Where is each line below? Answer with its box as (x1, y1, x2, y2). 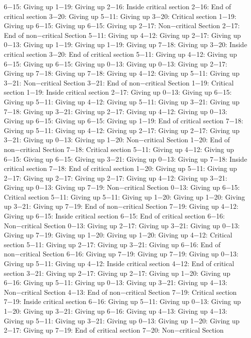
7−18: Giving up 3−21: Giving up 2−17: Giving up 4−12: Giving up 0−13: (4, 106, 227, 116)
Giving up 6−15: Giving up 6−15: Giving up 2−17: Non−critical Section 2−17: (4, 20, 240, 31)
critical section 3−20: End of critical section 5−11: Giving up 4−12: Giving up (4, 49, 237, 59)
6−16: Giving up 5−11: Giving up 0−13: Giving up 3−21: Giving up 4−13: (4, 277, 227, 287)
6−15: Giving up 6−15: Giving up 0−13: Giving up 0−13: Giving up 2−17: (4, 58, 227, 68)
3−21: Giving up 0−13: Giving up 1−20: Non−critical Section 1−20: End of (4, 135, 230, 145)
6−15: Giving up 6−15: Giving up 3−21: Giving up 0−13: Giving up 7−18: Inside (4, 153, 247, 164)
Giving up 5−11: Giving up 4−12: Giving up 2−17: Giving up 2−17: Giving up (4, 125, 240, 135)
